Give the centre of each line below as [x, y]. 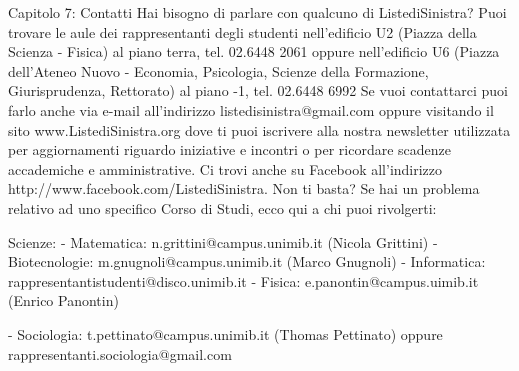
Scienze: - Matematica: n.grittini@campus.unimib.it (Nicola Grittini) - [223, 241]
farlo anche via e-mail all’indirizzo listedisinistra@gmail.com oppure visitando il [251, 109]
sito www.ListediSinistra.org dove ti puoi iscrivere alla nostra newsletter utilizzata [259, 129]
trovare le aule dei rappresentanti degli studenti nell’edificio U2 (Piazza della [242, 31]
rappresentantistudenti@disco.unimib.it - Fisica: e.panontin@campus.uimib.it [243, 280]
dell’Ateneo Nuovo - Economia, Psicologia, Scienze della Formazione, [218, 70]
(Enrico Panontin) [63, 300]
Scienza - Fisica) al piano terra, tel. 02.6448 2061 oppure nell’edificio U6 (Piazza [254, 51]
